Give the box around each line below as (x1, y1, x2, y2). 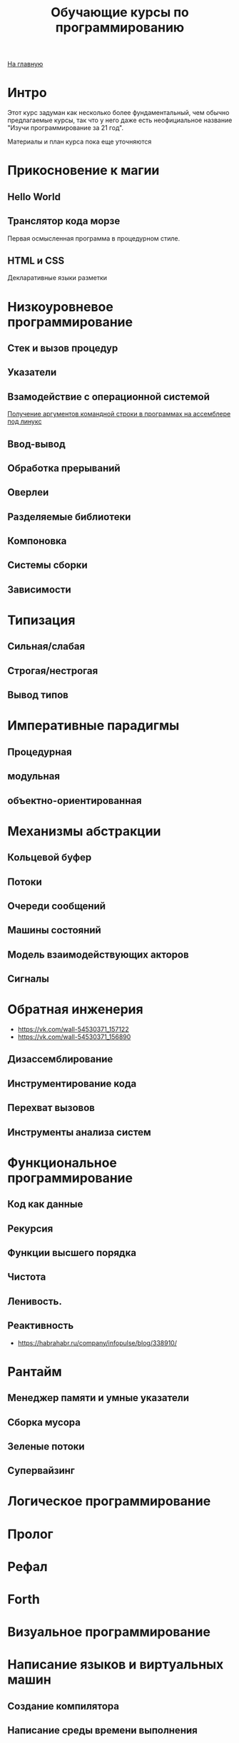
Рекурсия (7, 1222, 54, 1235)
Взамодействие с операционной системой (7, 391, 210, 403)
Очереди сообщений (7, 900, 106, 912)
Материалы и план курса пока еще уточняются (7, 137, 152, 146)
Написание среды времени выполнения (7, 1724, 198, 1737)
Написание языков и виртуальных (7, 1657, 224, 1673)
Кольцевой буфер (7, 851, 92, 864)
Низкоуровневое (7, 298, 114, 315)
